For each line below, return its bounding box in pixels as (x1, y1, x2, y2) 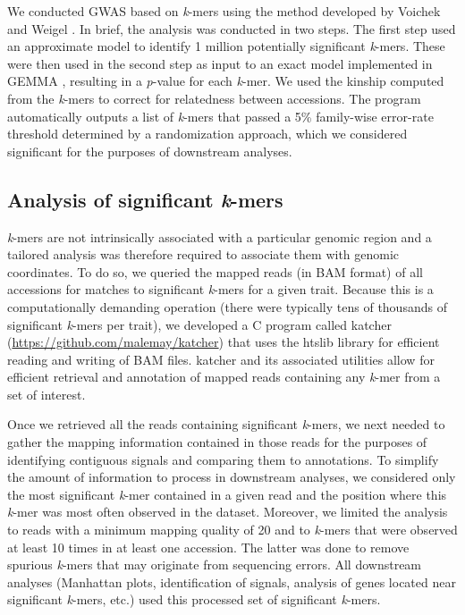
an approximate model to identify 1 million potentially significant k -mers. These (7, 37, 445, 55)
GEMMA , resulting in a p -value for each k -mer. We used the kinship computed (7, 72, 444, 90)
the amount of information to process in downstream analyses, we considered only (7, 468, 456, 486)
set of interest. (7, 384, 86, 403)
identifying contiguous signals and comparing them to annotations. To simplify (7, 450, 439, 468)
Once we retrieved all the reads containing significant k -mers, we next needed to (7, 415, 445, 434)
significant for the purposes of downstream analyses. (7, 141, 292, 160)
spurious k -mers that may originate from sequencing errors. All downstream (7, 555, 422, 574)
